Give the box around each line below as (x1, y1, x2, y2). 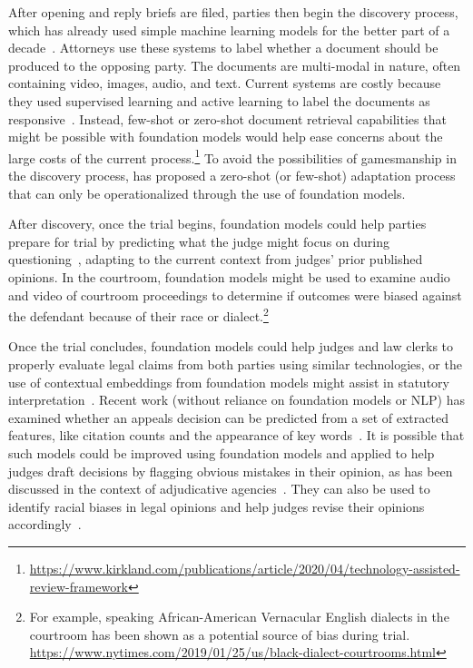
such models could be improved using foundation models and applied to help (8, 443, 435, 462)
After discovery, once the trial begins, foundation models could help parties (8, 214, 427, 233)
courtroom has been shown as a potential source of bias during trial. (29, 624, 410, 643)
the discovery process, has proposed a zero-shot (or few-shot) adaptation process (8, 166, 456, 184)
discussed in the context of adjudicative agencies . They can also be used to (8, 479, 430, 498)
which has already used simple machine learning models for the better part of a (8, 20, 450, 39)
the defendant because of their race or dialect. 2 (8, 304, 269, 325)
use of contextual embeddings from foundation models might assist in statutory (8, 372, 449, 391)
